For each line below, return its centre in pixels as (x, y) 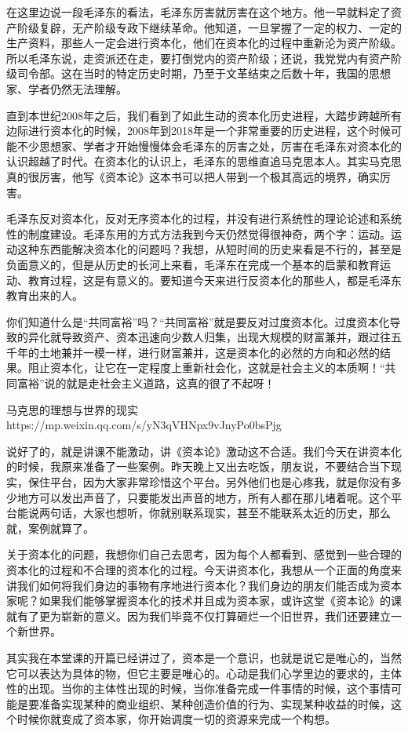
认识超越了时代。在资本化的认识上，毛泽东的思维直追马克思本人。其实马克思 (204, 161)
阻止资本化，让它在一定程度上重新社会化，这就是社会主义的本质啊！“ (206, 368)
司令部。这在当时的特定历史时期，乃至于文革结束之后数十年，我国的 (193, 73)
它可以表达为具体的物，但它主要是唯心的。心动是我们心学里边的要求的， (193, 673)
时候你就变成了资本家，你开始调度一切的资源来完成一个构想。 (176, 719)
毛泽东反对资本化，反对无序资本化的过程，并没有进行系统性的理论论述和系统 (204, 219)
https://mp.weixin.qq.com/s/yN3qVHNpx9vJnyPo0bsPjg (144, 425)
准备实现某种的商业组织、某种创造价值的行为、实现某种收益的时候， (215, 703)
